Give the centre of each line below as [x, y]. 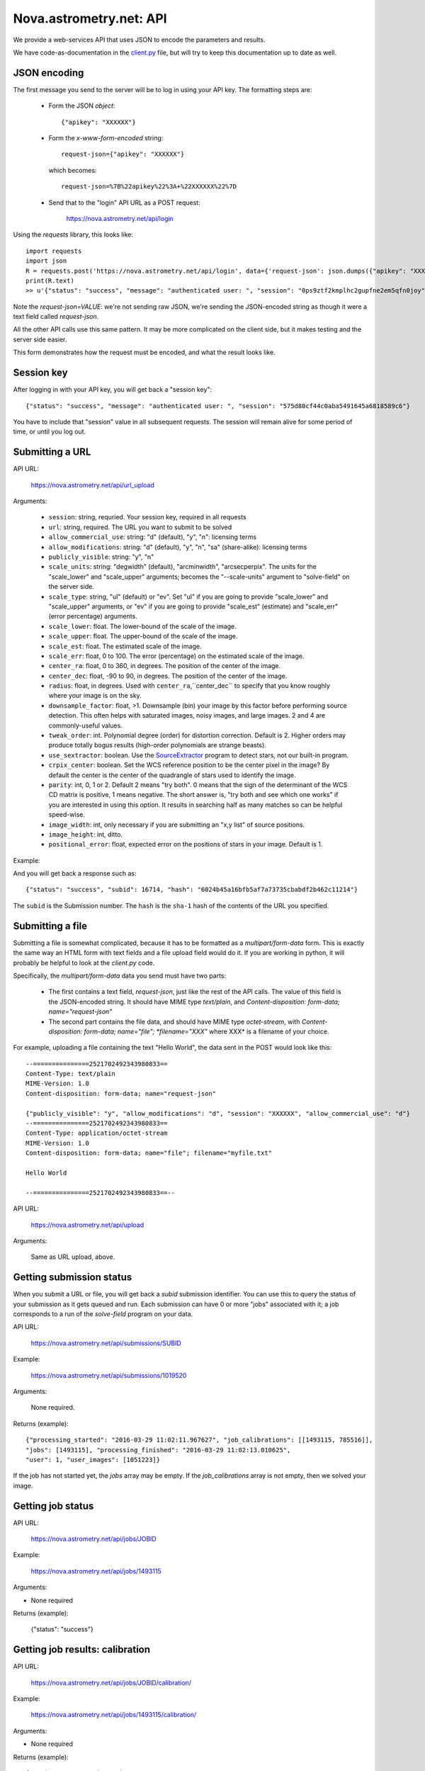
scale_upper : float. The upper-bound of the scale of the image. [143, 636]
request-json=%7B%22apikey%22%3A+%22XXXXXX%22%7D [149, 187]
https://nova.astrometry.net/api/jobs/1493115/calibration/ [114, 1715]
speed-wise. [67, 815]
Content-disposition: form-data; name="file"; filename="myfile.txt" [149, 1153]
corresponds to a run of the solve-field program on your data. [103, 1314]
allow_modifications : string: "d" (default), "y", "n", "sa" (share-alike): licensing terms [178, 547]
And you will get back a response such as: [75, 873]
